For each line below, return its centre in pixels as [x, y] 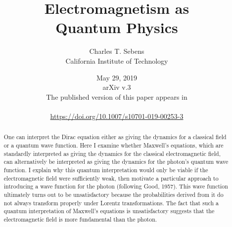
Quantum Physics [117, 27]
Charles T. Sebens [117, 51]
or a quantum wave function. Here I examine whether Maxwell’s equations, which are [114, 145]
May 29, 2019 [117, 77]
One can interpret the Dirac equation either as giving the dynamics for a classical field [115, 137]
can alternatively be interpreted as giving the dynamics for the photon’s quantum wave [116, 162]
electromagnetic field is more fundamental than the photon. [80, 219]
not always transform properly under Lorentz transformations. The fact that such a [111, 203]
